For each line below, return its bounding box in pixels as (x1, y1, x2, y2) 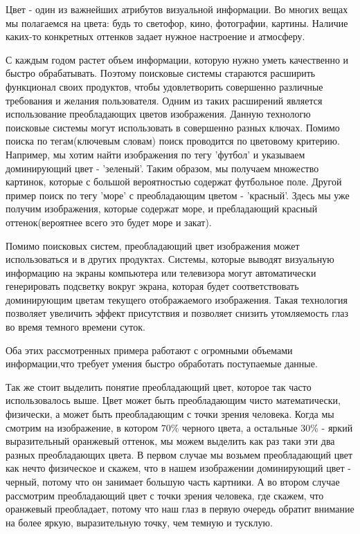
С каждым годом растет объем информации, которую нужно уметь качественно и (6, 52, 349, 66)
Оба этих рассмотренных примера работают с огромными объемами (6, 342, 293, 357)
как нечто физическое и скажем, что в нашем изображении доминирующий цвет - (6, 461, 351, 475)
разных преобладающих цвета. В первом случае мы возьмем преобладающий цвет (6, 447, 353, 461)
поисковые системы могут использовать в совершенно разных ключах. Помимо (6, 120, 340, 134)
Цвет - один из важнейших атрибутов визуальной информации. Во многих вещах (6, 2, 348, 16)
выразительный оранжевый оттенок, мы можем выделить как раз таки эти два (6, 434, 335, 448)
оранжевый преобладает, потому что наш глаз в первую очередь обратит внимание (6, 501, 354, 516)
